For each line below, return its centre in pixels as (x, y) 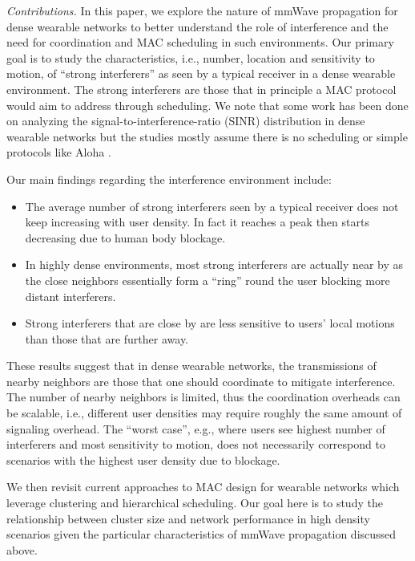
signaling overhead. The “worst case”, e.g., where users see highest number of (196, 428)
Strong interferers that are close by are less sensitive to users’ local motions (210, 323)
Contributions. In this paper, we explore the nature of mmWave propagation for (202, 10)
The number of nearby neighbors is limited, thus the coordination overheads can (203, 397)
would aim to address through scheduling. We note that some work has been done (207, 105)
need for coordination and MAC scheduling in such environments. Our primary (200, 42)
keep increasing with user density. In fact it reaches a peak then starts (197, 222)
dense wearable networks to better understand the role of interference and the (197, 26)
